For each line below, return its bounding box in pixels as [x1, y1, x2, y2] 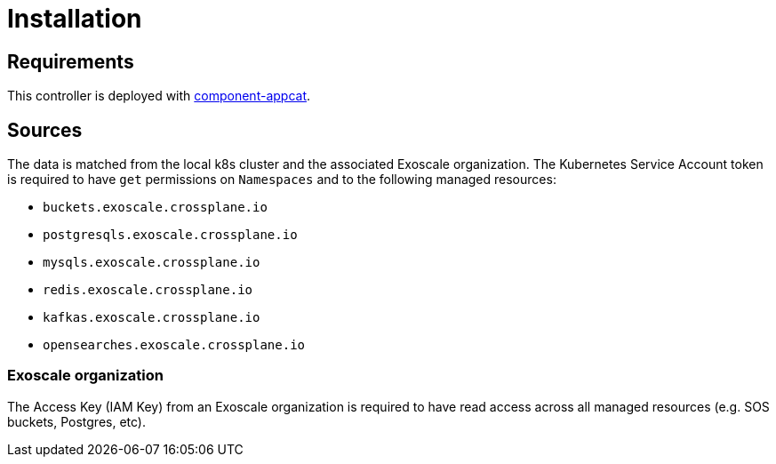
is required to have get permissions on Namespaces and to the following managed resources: [7, 172, 556, 188]
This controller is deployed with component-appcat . [7, 88, 311, 104]
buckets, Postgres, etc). [7, 413, 147, 429]
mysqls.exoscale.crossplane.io [43, 255, 260, 270]
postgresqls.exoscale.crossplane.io [43, 228, 298, 243]
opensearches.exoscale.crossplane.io [43, 338, 306, 353]
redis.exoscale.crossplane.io [43, 283, 253, 298]
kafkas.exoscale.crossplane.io [43, 310, 260, 325]
